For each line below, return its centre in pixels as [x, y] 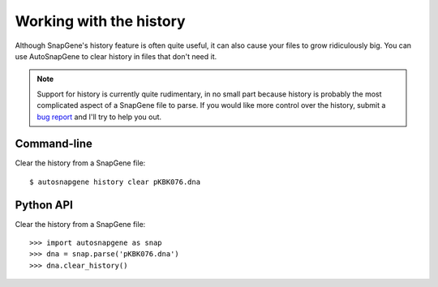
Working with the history [100, 21]
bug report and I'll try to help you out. [99, 117]
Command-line [54, 144]
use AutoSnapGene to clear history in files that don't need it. [116, 56]
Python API [44, 205]
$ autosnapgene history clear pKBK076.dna [115, 182]
